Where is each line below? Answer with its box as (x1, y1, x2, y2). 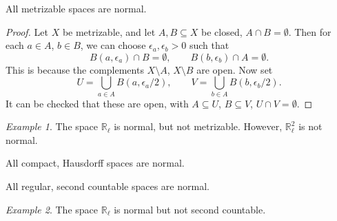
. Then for (288, 24, 331, 39)
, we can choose (80, 38, 146, 52)
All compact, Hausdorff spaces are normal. (6, 156, 185, 170)
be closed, (201, 24, 243, 39)
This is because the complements (6, 62, 144, 76)
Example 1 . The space (6, 119, 99, 134)
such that (189, 38, 229, 52)
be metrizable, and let (62, 24, 156, 39)
